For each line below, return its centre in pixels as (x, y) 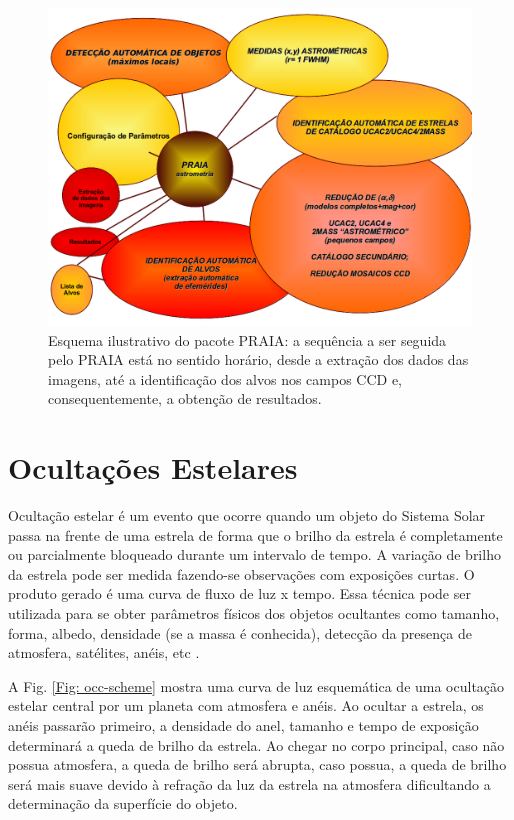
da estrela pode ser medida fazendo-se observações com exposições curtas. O (241, 573)
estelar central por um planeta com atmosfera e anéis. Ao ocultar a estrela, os (246, 705)
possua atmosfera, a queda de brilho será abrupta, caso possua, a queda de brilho (257, 764)
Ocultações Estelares (153, 467)
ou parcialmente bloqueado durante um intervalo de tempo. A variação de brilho (254, 554)
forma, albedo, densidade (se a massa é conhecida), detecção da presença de (240, 632)
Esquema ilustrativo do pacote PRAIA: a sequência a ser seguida (247, 339)
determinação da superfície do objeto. (123, 803)
